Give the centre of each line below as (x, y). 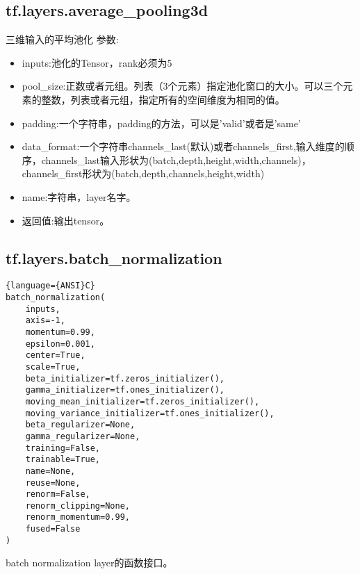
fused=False (53, 529)
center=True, (55, 355)
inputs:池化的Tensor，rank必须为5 (97, 62)
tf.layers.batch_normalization (114, 257)
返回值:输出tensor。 (66, 220)
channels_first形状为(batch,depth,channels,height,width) (143, 173)
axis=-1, (45, 321)
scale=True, (53, 367)
